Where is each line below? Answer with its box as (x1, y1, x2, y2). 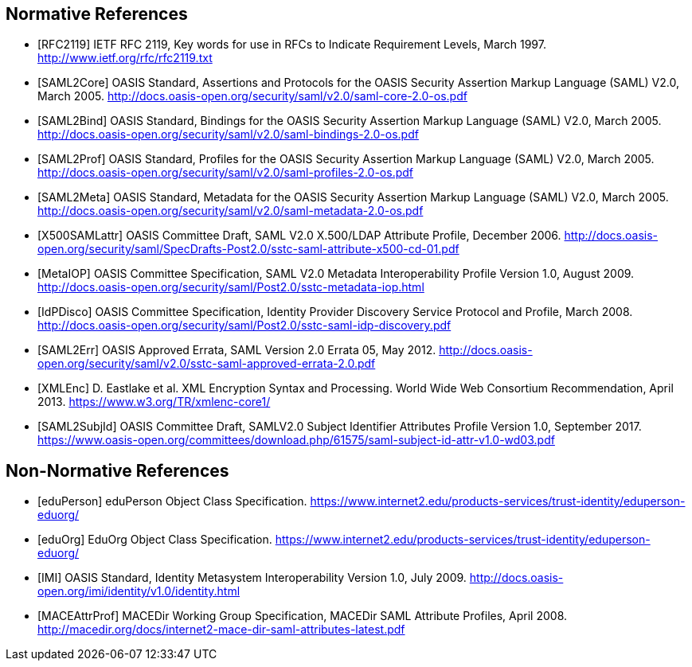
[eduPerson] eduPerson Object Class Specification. (37, 494, 307, 509)
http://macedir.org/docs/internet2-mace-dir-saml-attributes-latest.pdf (37, 622, 405, 637)
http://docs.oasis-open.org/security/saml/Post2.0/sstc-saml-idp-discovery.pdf (37, 318, 452, 333)
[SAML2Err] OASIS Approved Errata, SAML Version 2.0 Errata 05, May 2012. (37, 343, 436, 357)
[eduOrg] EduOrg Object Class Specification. (37, 532, 272, 547)
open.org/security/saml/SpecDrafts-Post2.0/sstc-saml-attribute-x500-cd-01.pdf (37, 242, 459, 256)
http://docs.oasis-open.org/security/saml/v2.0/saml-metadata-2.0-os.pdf (37, 204, 424, 218)
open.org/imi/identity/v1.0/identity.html (37, 584, 240, 599)
